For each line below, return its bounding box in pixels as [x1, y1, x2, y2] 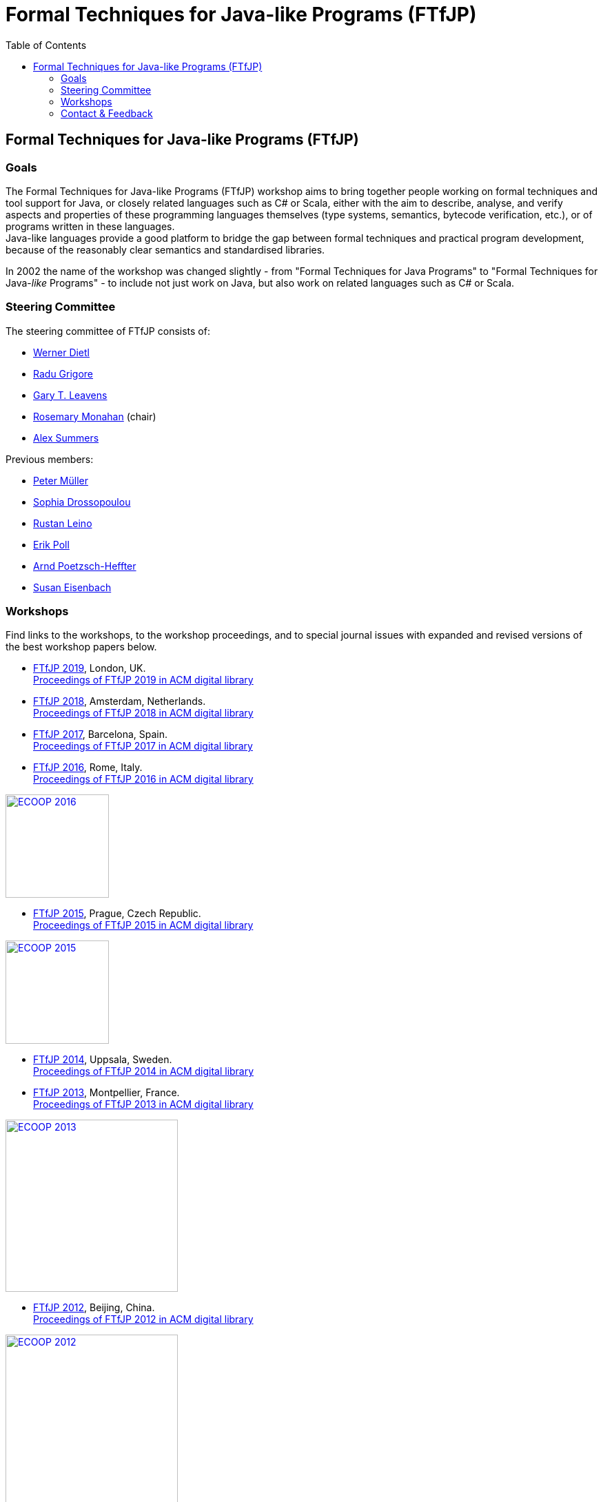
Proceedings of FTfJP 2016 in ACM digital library [33, 773, 254, 785]
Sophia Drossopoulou [33, 495, 131, 508]
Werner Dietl [33, 346, 90, 358]
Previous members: [6, 453, 94, 465]
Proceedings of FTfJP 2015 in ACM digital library [33, 919, 254, 932]
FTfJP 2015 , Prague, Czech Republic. [33, 907, 201, 920]
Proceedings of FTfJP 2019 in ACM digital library [33, 674, 254, 686]
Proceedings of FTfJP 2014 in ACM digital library [33, 1065, 254, 1078]
